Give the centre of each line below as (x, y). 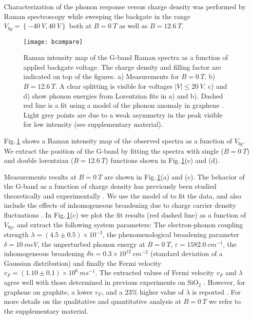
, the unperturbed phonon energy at (91, 244)
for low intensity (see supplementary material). (93, 124)
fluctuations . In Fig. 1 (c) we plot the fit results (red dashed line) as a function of (125, 215)
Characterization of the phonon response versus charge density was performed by (125, 6)
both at (80, 26)
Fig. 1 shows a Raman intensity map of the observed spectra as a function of (118, 141)
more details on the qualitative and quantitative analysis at (93, 301)
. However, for (224, 282)
